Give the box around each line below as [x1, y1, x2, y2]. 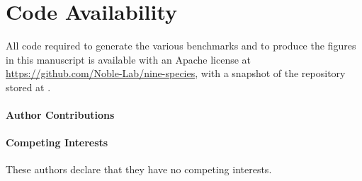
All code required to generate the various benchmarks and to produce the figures [6, 38, 356, 53]
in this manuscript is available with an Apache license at [6, 52, 251, 66]
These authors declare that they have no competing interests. [6, 162, 272, 177]
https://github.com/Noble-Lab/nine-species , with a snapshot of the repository [6, 66, 346, 81]
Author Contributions [6, 107, 115, 122]
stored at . [6, 79, 51, 94]
